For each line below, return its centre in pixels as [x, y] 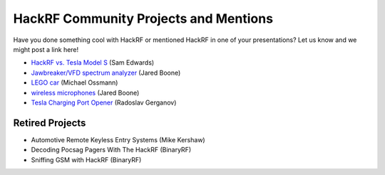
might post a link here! [46, 49]
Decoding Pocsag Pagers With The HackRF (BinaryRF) [111, 150]
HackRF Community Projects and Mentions [143, 18]
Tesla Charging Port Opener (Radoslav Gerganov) [104, 102]
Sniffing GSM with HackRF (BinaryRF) [86, 159]
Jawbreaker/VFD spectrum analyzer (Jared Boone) [106, 73]
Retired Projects [50, 123]
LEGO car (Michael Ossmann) [75, 83]
